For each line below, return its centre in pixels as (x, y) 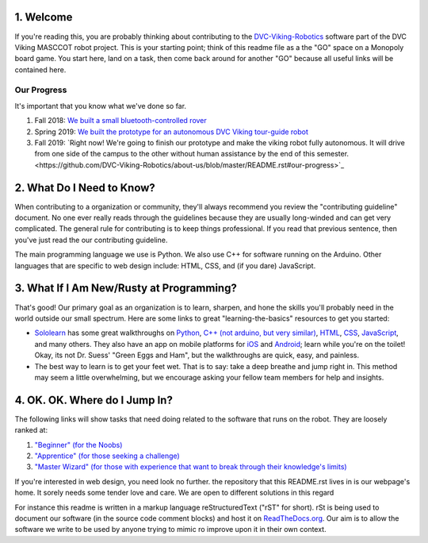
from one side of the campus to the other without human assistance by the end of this (175, 154)
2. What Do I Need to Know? (85, 188)
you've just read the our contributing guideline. (91, 240)
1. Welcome (44, 17)
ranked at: (31, 430)
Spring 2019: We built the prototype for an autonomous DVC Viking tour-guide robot (172, 132)
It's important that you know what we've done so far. (100, 106)
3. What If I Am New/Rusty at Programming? (126, 289)
